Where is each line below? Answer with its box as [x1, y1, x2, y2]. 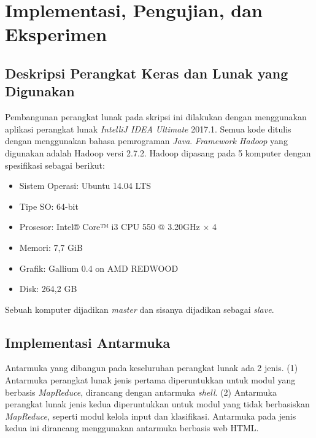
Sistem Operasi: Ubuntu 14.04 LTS [19, 179, 152, 192]
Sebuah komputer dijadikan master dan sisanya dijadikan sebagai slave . [5, 302, 274, 315]
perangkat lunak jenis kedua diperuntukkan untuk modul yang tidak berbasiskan [5, 398, 310, 410]
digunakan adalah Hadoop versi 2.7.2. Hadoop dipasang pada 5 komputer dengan [5, 146, 311, 159]
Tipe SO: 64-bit [19, 199, 79, 212]
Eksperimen [5, 21, 107, 47]
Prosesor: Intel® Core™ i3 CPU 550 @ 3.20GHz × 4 [19, 220, 217, 233]
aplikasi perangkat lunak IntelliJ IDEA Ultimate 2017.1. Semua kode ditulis [5, 122, 291, 135]
